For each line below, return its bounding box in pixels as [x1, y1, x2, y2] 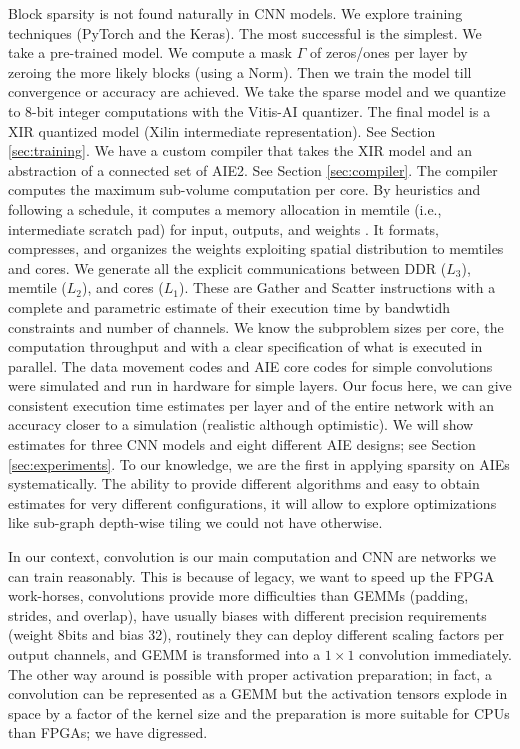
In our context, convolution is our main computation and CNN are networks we [8, 546, 496, 567]
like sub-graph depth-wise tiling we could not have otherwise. [8, 512, 383, 533]
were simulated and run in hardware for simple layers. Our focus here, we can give [8, 375, 512, 396]
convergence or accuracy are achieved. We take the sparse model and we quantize [8, 81, 506, 102]
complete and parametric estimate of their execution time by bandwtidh [8, 296, 450, 317]
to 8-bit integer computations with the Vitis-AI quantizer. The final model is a [8, 100, 491, 121]
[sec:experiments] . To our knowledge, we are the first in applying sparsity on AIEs [8, 453, 510, 474]
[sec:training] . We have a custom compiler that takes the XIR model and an [8, 140, 473, 161]
